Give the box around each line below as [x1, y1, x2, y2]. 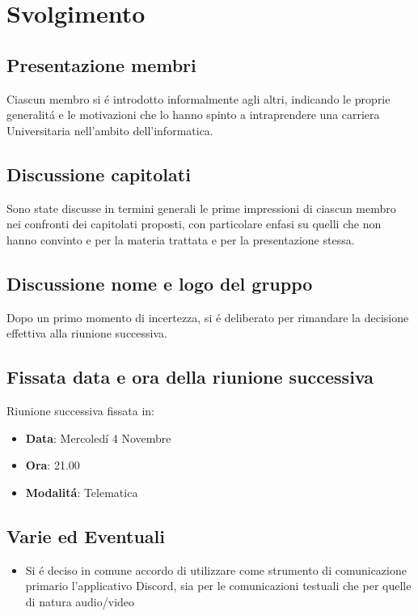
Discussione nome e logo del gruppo [6, 270, 313, 295]
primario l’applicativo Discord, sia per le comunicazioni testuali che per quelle [25, 577, 412, 594]
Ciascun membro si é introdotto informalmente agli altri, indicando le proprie [6, 90, 391, 107]
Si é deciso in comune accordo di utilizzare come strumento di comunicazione [25, 561, 407, 578]
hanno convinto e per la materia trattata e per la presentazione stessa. [6, 231, 355, 248]
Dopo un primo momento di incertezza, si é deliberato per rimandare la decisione [6, 308, 409, 325]
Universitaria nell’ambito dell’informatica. [6, 121, 213, 138]
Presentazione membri [6, 52, 196, 77]
